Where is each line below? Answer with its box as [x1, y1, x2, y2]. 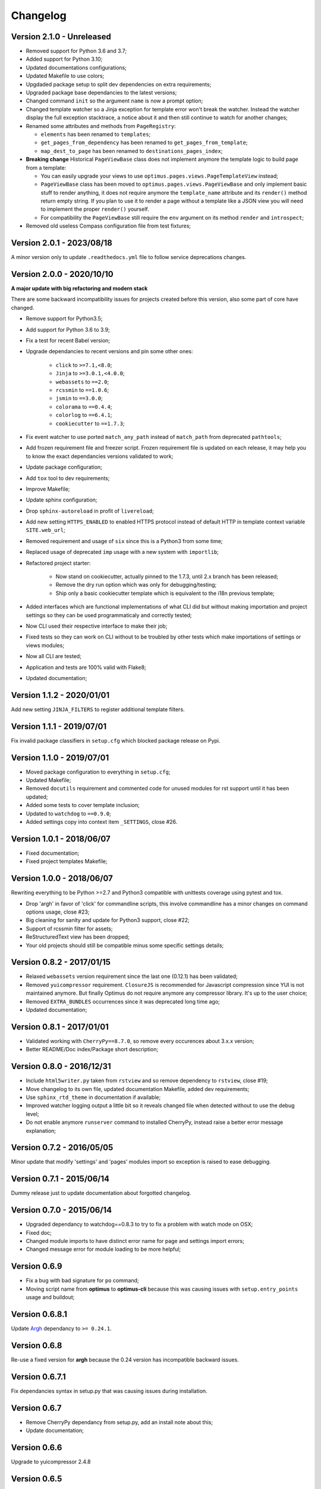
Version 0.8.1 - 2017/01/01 [11, 1021, 109, 1032]
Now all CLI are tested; [26, 653, 81, 660]
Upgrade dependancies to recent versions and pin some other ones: [26, 348, 193, 355]
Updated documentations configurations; [26, 64, 127, 71]
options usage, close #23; [26, 908, 90, 915]
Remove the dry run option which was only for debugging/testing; [55, 581, 217, 588]
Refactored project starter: [26, 559, 91, 566]
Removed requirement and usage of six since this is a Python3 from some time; [26, 537, 223, 544]
